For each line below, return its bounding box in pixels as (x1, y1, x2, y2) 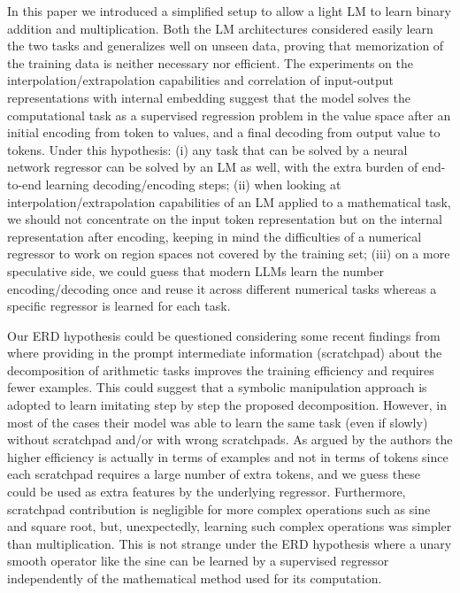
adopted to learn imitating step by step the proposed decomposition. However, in (7, 396, 448, 414)
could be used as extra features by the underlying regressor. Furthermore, (7, 482, 406, 501)
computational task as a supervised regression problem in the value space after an (7, 105, 451, 124)
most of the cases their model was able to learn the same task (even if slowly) (7, 412, 428, 431)
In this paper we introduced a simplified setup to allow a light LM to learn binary (7, 2, 451, 19)
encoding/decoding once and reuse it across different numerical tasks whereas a (7, 279, 437, 297)
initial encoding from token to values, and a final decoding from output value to (7, 123, 441, 142)
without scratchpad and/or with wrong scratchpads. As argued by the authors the (7, 430, 453, 449)
